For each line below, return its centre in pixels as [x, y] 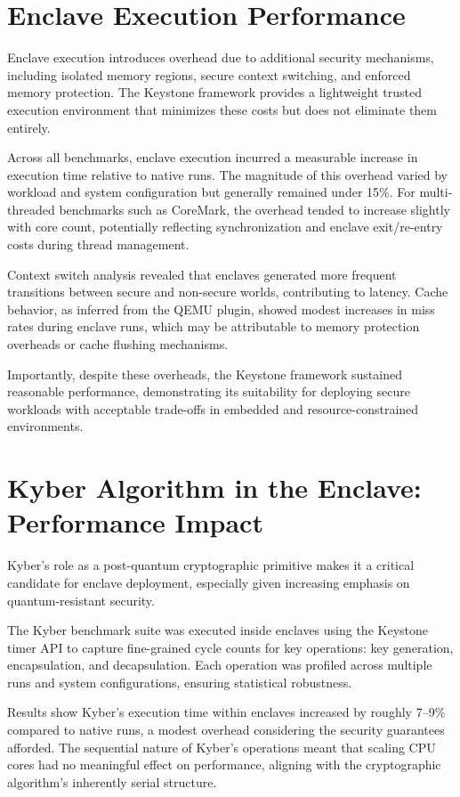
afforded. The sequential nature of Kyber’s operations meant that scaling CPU [222, 747]
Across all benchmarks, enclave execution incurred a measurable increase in [213, 157]
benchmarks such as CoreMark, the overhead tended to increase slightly [254, 209]
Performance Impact [135, 522]
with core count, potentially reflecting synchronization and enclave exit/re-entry [225, 227]
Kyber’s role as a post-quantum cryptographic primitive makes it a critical [211, 565]
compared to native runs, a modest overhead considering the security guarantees [226, 730]
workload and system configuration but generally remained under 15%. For [211, 192]
